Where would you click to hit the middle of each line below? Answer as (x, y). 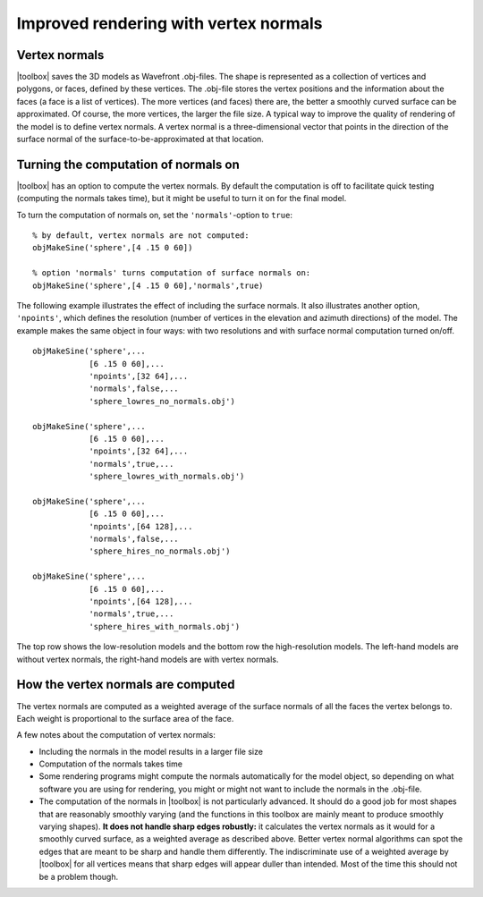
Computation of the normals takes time (111, 764)
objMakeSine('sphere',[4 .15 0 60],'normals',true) (148, 285)
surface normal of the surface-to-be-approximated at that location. (140, 140)
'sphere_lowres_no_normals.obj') (162, 401)
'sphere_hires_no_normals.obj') (160, 551)
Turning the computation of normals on (128, 164)
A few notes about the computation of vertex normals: (116, 735)
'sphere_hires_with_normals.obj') (165, 626)
